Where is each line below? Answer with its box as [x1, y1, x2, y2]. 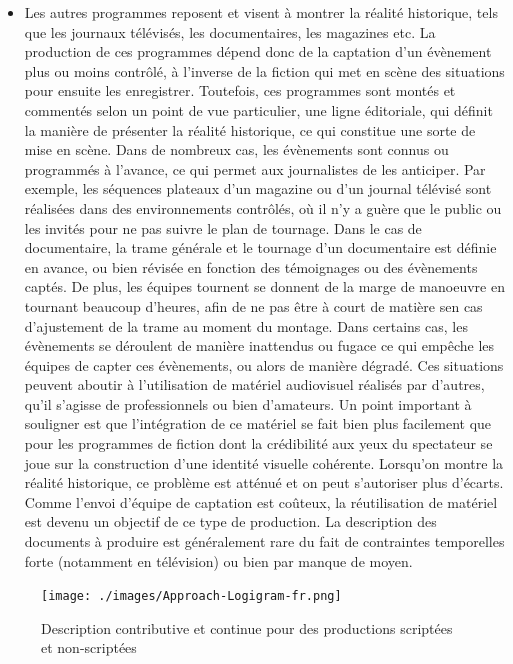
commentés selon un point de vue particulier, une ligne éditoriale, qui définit [24, 99, 493, 120]
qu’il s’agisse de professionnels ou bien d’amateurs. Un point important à [24, 393, 472, 414]
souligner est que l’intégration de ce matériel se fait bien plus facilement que [24, 413, 492, 434]
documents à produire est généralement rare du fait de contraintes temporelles [24, 531, 505, 552]
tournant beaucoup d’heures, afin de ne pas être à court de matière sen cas [24, 295, 483, 316]
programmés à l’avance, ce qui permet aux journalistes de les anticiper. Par [24, 158, 486, 179]
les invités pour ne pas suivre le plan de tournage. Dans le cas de [24, 217, 422, 238]
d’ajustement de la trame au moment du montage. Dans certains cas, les [24, 315, 468, 336]
